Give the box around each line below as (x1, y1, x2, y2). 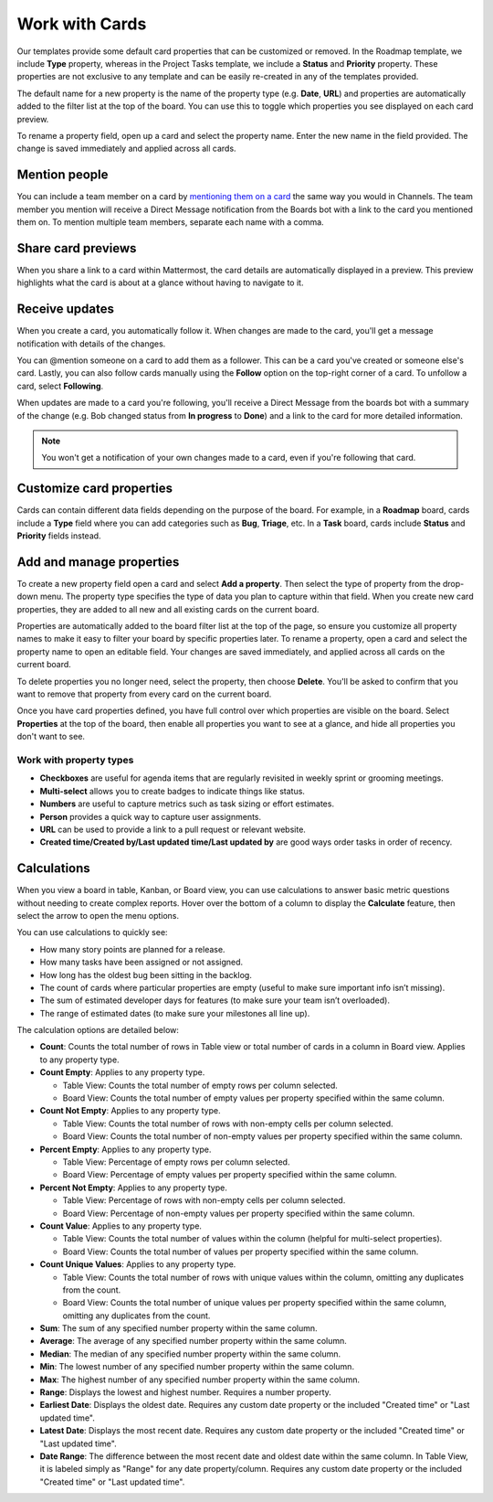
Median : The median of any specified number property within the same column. (39, 1348, 341, 1359)
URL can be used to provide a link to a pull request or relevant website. (39, 824, 306, 835)
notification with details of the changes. (16, 338, 166, 349)
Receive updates (16, 302, 114, 317)
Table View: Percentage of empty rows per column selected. (62, 1156, 290, 1167)
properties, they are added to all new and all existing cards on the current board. (16, 603, 320, 614)
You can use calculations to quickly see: (16, 927, 168, 938)
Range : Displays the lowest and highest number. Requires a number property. (39, 1387, 332, 1398)
